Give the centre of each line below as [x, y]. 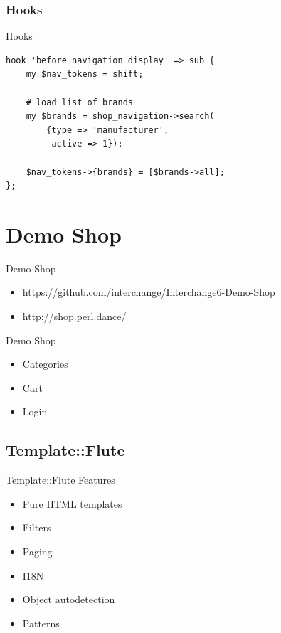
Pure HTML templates [72, 503]
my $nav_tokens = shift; [85, 74]
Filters [37, 527]
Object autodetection [69, 599]
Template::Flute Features [60, 480]
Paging [37, 552]
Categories [45, 364]
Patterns [41, 623]
